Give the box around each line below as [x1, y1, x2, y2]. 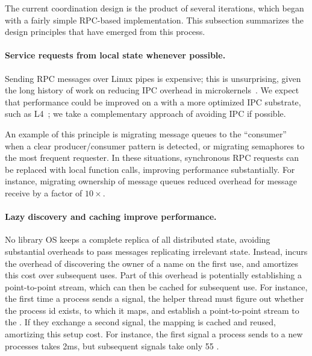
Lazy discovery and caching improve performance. [5, 210, 217, 223]
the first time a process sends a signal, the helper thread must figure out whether [5, 292, 304, 305]
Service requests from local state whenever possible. [5, 49, 226, 61]
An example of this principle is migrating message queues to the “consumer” [5, 127, 287, 140]
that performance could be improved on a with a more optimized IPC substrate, [5, 95, 301, 108]
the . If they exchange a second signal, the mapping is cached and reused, [5, 316, 276, 328]
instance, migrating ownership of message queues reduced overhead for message [5, 175, 297, 187]
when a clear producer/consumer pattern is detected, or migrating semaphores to [5, 139, 305, 152]
